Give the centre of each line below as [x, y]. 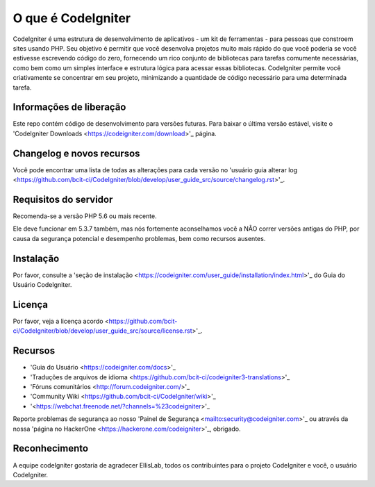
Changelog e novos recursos [76, 153]
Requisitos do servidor [63, 199]
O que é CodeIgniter [72, 18]
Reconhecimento [51, 448]
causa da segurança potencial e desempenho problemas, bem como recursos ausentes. [139, 238]
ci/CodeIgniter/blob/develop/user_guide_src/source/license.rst [102, 331]
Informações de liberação [69, 107]
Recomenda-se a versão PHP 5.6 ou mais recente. [85, 216]
